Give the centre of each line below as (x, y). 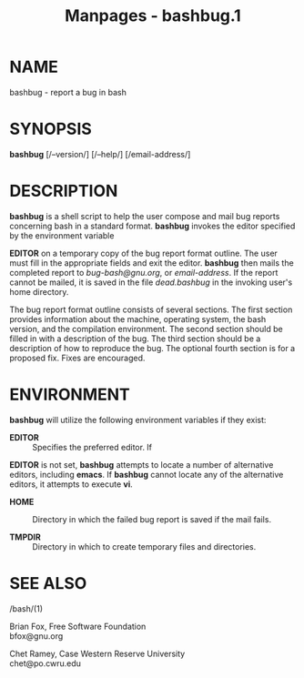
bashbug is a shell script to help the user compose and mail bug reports (145, 216)
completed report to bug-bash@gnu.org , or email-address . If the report (144, 272)
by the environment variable (62, 235)
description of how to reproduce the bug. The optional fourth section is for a (152, 348)
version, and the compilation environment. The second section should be (147, 329)
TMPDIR (25, 537)
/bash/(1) (26, 608)
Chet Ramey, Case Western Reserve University (97, 653)
